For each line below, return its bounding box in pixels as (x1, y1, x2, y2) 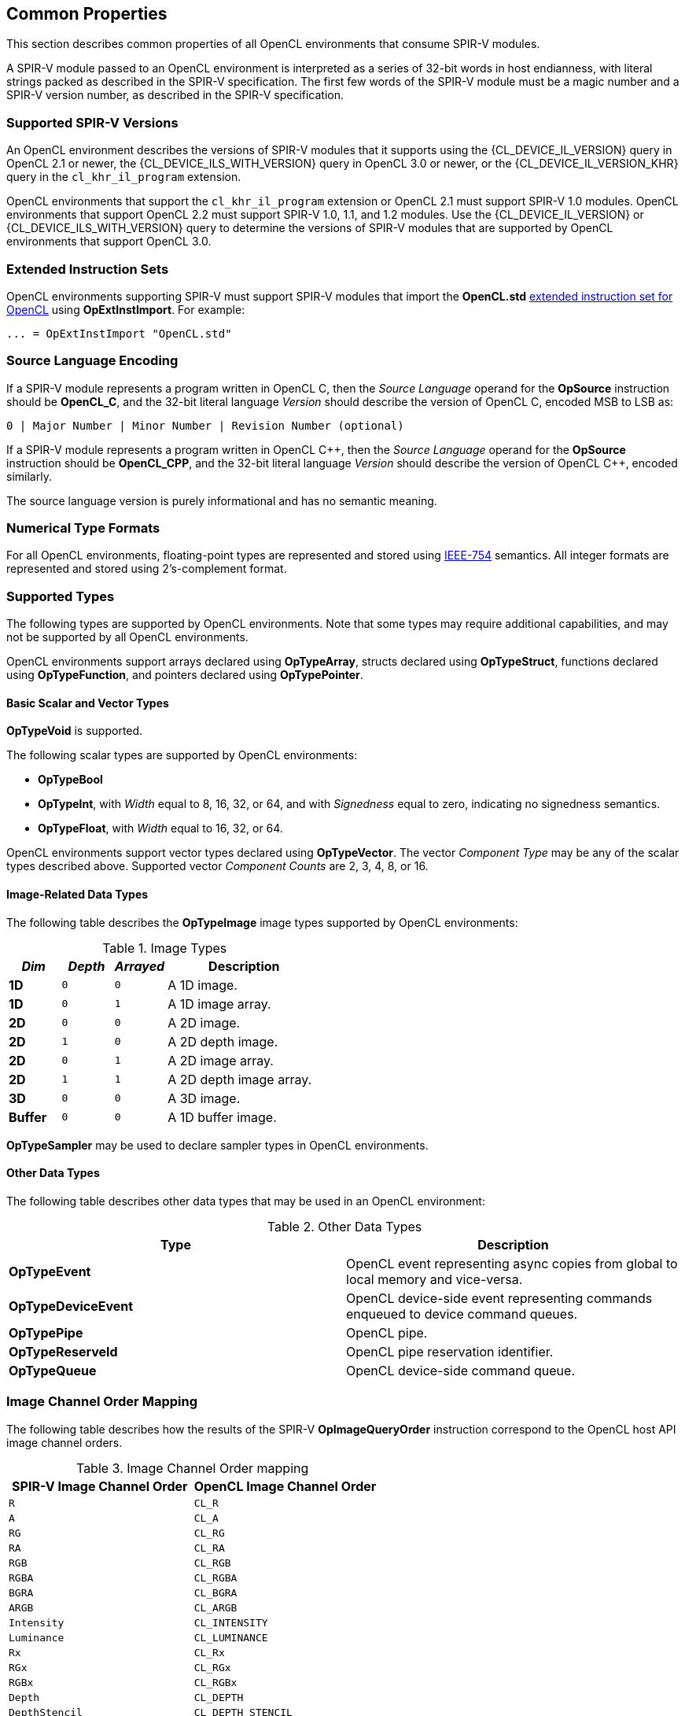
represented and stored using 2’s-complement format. (6, 562, 287, 576)
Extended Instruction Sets (6, 260, 169, 277)
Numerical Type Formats (6, 520, 160, 537)
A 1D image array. (168, 995, 271, 1012)
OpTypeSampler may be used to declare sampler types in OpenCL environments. (6, 1138, 429, 1152)
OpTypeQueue (9, 1362, 97, 1378)
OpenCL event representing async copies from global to (346, 1255, 678, 1271)
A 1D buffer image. (168, 1109, 277, 1125)
